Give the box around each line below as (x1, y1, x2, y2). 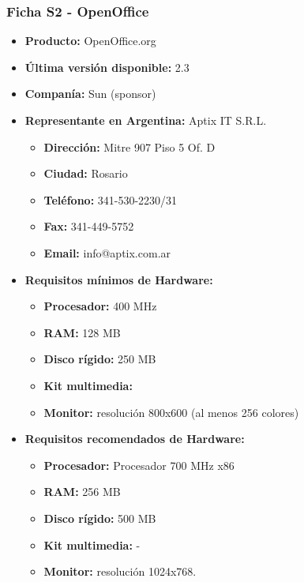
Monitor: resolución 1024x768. (43, 563, 197, 580)
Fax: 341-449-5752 (43, 218, 134, 235)
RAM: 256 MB (43, 483, 121, 500)
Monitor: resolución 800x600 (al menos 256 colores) (43, 404, 299, 420)
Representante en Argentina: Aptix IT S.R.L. (24, 112, 267, 128)
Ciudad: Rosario (43, 165, 128, 182)
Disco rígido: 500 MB (43, 509, 156, 526)
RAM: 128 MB (43, 324, 121, 340)
